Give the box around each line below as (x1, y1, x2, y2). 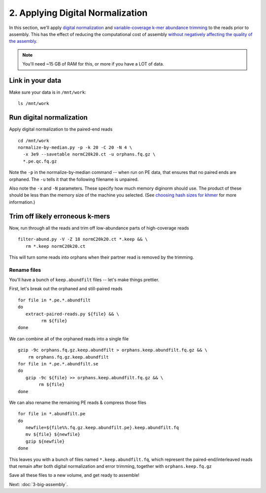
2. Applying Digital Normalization (9, 7, 148, 18)
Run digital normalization (9, 113, 88, 122)
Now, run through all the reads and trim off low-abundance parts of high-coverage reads (9, 225, 189, 231)
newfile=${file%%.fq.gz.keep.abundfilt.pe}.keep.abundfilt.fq (25, 425, 179, 430)
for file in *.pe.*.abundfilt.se (18, 361, 99, 366)
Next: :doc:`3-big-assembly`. (9, 481, 68, 487)
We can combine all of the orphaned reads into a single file (9, 335, 129, 342)
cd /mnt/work (18, 138, 49, 143)
